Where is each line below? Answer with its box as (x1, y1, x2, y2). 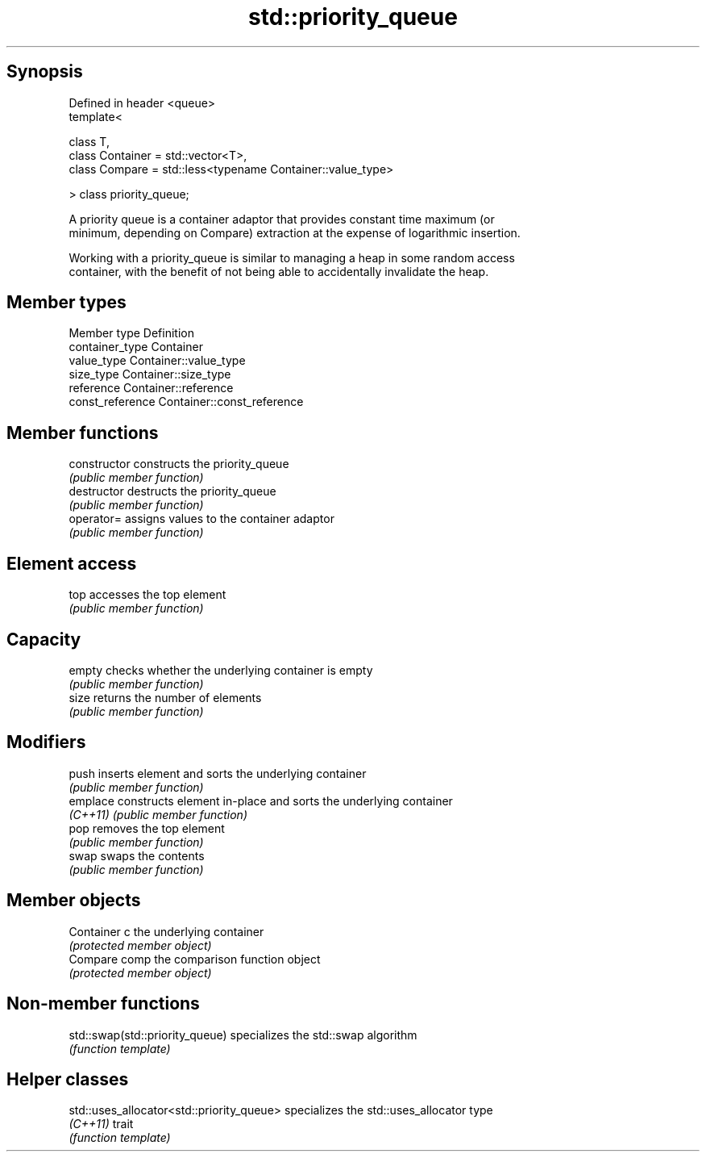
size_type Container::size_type (69, 367, 231, 382)
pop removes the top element (69, 821, 225, 835)
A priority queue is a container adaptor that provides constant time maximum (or (69, 211, 495, 226)
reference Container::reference (69, 381, 234, 395)
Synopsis (6, 61, 83, 82)
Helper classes (6, 1068, 129, 1089)
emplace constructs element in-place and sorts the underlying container (69, 793, 453, 808)
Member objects (6, 890, 141, 911)
